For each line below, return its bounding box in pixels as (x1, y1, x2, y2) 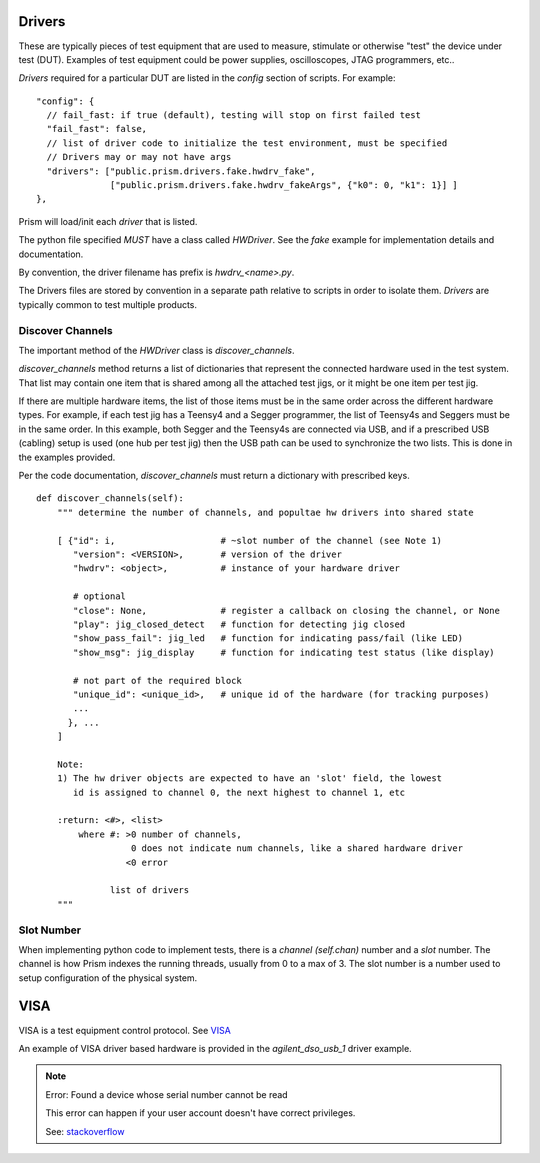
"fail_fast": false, (46, 123, 148, 135)
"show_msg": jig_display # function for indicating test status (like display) (73, 646, 495, 658)
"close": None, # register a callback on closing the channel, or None (73, 605, 500, 616)
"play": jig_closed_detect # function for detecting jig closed (73, 618, 406, 630)
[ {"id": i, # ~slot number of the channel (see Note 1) (56, 535, 443, 546)
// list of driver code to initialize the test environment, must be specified (46, 137, 448, 149)
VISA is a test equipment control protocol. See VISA (18, 1024, 232, 1036)
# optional (73, 591, 127, 602)
